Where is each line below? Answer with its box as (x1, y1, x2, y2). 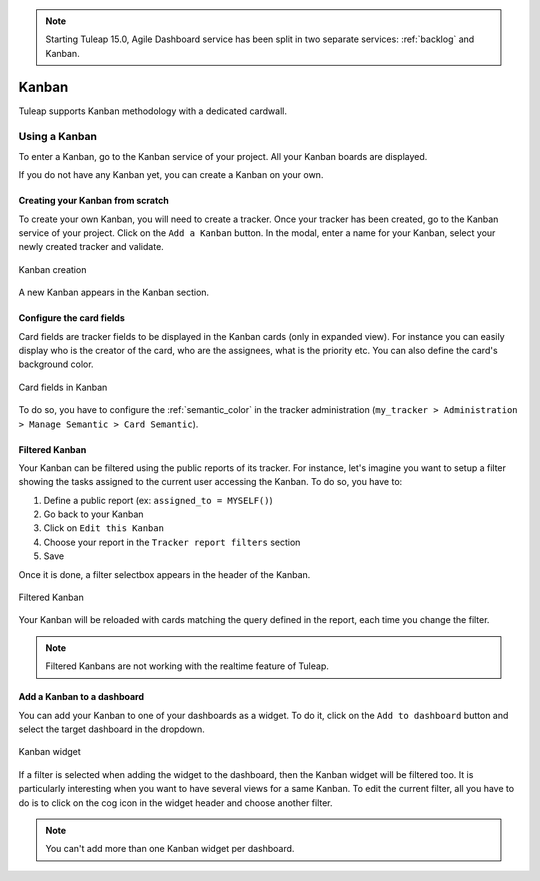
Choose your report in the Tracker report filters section (43, 536, 301, 548)
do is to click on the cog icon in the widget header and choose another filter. (18, 796, 334, 809)
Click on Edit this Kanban (43, 522, 165, 534)
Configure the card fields (18, 312, 125, 324)
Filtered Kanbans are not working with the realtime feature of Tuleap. (45, 660, 330, 672)
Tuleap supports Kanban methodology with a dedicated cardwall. (18, 105, 287, 117)
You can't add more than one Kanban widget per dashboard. (45, 843, 295, 855)
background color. (18, 358, 94, 370)
